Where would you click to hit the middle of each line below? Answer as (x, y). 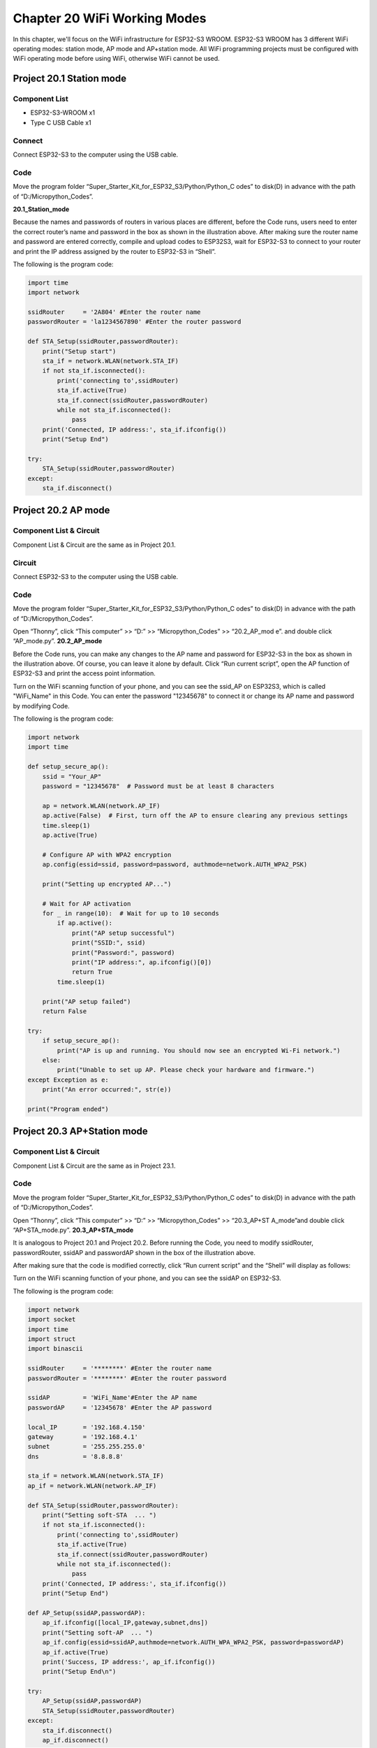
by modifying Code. (41, 705)
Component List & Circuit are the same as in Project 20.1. (94, 545)
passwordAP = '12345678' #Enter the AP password (120, 1407)
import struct (52, 1339)
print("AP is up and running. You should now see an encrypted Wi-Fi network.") (199, 1050)
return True (92, 972)
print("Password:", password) (123, 952)
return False (65, 1011)
